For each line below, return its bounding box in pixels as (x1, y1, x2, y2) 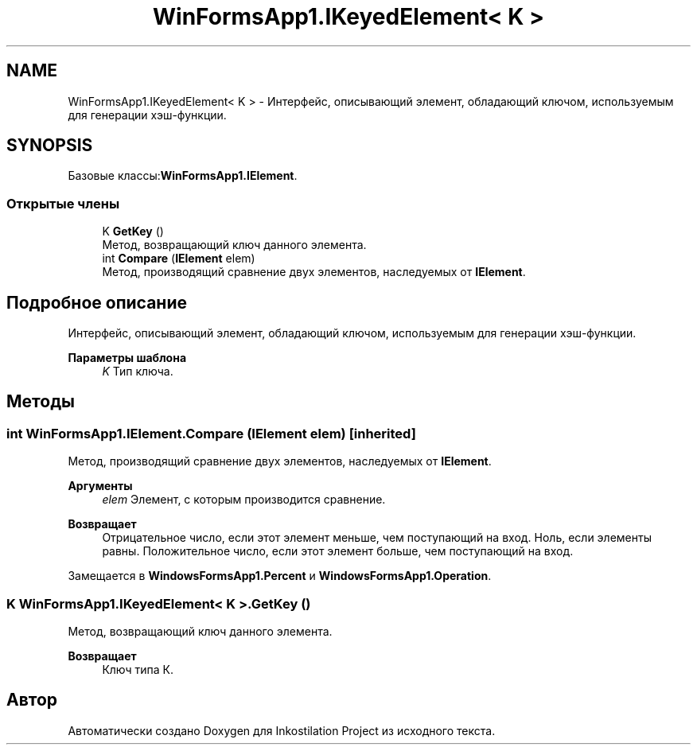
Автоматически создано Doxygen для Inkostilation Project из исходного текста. (68, 723, 496, 737)
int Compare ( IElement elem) (102, 251, 255, 266)
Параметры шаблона (68, 351, 187, 365)
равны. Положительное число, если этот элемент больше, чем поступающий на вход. (102, 544, 574, 558)
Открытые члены (6, 195, 120, 212)
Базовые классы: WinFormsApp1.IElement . (68, 169, 298, 183)
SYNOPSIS (6, 135, 93, 156)
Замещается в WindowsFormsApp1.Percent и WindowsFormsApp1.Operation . (68, 569, 492, 583)
